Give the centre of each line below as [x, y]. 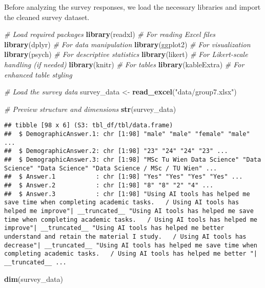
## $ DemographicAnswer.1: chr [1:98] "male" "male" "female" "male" [127, 134]
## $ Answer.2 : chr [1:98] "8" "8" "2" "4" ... [109, 185]
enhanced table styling [38, 74]
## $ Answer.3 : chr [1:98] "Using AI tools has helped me [127, 194]
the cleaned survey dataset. [47, 17]
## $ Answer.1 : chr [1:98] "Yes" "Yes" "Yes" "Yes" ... [124, 177]
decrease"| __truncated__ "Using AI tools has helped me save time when [131, 245]
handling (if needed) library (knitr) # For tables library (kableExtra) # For [124, 64]
